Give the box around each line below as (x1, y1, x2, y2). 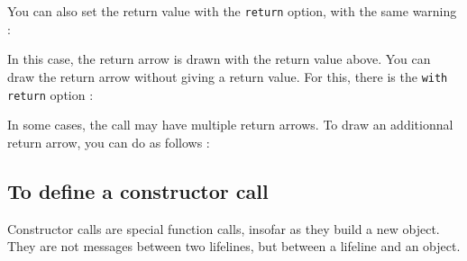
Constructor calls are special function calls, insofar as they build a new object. (7, 219, 440, 238)
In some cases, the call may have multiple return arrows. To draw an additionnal (7, 115, 453, 134)
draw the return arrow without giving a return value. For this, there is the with (7, 67, 448, 85)
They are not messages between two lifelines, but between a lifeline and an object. (7, 237, 461, 256)
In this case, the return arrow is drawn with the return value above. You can (7, 49, 431, 68)
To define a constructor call (7, 176, 269, 204)
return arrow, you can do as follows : (7, 132, 210, 151)
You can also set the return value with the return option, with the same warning (7, 2, 457, 20)
